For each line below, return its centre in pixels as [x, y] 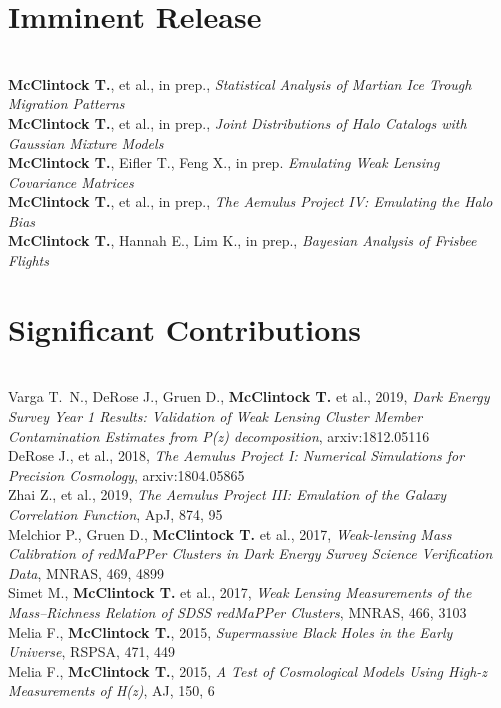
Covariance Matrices [71, 181]
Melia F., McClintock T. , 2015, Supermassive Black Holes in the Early [230, 631]
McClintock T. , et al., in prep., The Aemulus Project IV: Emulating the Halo [250, 201]
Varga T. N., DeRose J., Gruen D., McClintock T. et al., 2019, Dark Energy [249, 396]
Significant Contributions [184, 328]
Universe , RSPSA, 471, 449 [92, 651]
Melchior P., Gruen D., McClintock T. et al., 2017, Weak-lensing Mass [230, 533]
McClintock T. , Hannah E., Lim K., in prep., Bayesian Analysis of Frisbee [242, 240]
